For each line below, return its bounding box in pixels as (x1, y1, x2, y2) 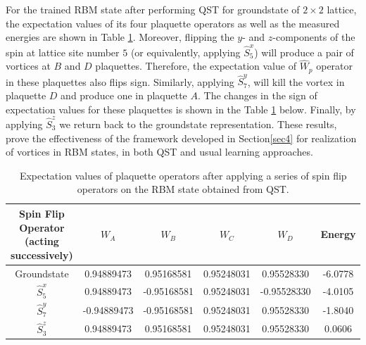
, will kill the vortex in (247, 74, 345, 89)
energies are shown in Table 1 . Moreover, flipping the (6, 30, 234, 44)
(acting (24, 234, 59, 249)
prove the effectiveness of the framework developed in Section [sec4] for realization (6, 130, 357, 145)
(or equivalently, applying (130, 44, 241, 59)
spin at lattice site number (6, 44, 120, 59)
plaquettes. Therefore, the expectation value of (95, 58, 296, 73)
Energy (320, 227, 356, 241)
